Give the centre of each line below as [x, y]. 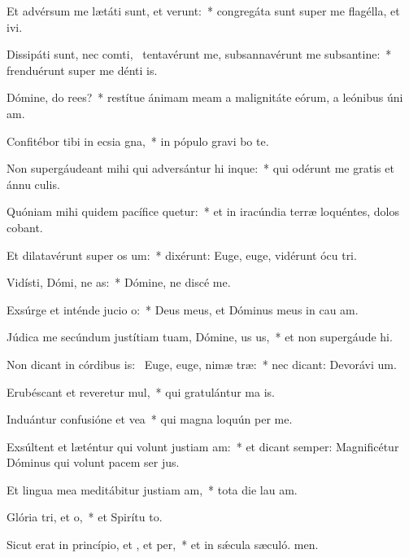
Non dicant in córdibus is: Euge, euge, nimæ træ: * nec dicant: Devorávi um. [202, 364]
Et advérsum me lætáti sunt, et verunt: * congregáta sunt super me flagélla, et [203, 11]
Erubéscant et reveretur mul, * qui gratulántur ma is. [141, 391]
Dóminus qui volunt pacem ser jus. [93, 462]
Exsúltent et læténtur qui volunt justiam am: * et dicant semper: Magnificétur [203, 446]
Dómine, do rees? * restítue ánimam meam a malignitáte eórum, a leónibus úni [205, 97]
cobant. [25, 227]
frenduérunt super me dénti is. [82, 70]
